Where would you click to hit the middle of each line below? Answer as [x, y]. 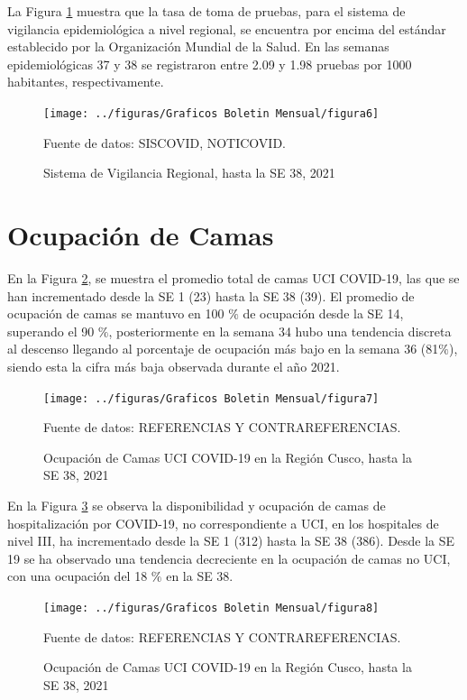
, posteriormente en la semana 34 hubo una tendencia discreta [280, 331]
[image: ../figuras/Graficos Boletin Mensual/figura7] [211, 398]
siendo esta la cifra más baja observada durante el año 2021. [174, 366]
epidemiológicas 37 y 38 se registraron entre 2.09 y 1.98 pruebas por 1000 [210, 64]
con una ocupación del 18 [78, 576]
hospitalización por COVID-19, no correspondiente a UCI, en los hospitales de [223, 523]
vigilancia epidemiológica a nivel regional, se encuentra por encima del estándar [227, 28]
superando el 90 [51, 331]
